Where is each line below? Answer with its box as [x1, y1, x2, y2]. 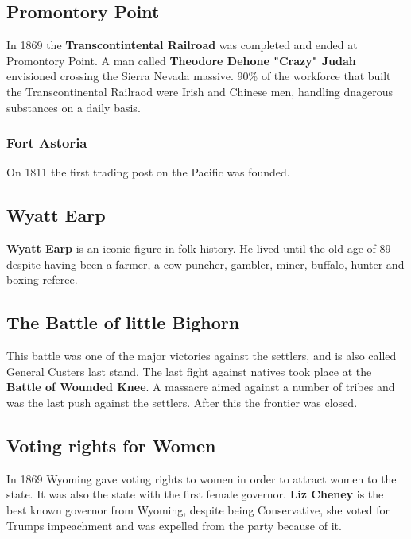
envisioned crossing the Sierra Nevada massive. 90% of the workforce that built [6, 68, 391, 84]
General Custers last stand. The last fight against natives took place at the [6, 363, 372, 379]
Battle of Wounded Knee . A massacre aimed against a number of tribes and [6, 378, 395, 395]
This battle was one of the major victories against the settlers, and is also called [6, 347, 397, 364]
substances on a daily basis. [6, 99, 141, 115]
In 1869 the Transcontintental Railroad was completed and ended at [6, 37, 358, 53]
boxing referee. [6, 271, 78, 288]
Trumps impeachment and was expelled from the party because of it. [6, 517, 342, 533]
